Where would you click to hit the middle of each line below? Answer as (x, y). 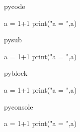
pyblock (16, 73)
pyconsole (19, 106)
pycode (15, 6)
